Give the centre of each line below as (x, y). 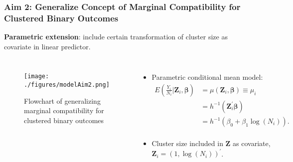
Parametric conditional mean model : (207, 77)
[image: (37, 77)
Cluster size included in (187, 143)
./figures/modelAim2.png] (67, 84)
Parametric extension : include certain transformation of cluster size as (116, 37)
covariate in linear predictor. (47, 46)
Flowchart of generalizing (62, 100)
